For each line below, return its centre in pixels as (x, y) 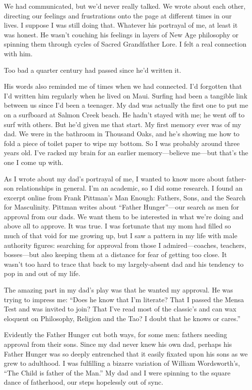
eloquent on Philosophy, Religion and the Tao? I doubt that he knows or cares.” (122, 318)
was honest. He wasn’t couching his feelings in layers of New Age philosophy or (121, 34)
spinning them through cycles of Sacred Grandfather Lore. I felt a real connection (125, 44)
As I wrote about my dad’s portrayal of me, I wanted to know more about (114, 178)
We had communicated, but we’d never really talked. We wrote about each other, (125, 6)
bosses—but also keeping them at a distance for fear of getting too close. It (116, 254)
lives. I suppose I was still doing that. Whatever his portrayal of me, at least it (121, 25)
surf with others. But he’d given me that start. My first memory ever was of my (123, 124)
